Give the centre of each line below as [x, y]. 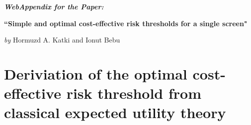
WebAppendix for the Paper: [54, 6]
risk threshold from [134, 93]
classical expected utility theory [115, 112]
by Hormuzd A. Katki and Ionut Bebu [62, 40]
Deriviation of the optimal [96, 73]
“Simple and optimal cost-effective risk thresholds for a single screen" [126, 23]
